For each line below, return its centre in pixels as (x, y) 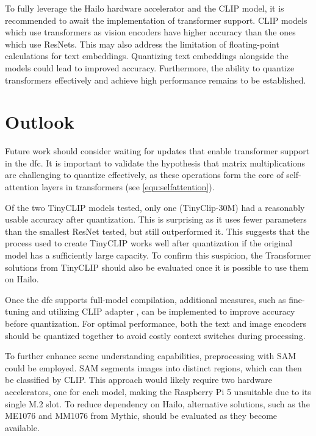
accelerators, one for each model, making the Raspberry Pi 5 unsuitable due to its (158, 391)
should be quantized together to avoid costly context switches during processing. (155, 335)
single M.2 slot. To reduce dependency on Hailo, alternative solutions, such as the (157, 403)
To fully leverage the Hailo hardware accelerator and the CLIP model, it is (145, 8)
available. (22, 427)
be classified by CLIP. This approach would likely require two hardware (138, 380)
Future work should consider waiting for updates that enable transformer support (157, 151)
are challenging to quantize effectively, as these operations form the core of (144, 175)
